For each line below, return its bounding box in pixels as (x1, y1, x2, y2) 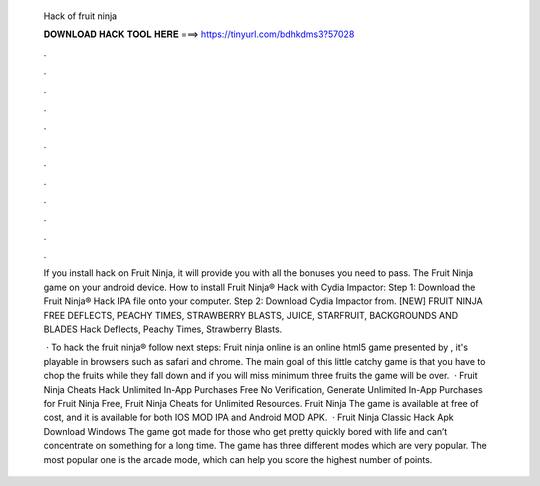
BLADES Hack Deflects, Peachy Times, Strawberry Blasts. (43, 323, 283, 335)
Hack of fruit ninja (43, 10, 118, 22)
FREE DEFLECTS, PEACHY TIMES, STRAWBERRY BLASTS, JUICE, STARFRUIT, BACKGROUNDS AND (43, 309, 459, 321)
